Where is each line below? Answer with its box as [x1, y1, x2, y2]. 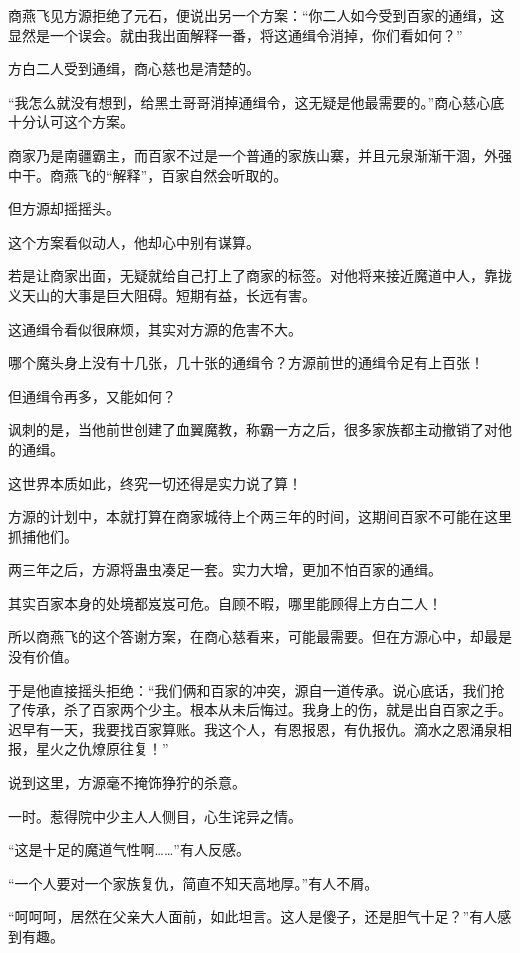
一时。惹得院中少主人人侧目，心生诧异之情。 [8, 805, 302, 826]
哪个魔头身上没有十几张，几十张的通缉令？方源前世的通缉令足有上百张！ [8, 352, 484, 373]
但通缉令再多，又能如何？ [8, 385, 176, 406]
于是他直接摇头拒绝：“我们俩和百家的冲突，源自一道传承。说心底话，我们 [8, 679, 491, 700]
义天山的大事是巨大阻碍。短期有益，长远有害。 [8, 284, 316, 305]
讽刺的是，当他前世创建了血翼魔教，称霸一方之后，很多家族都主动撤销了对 [8, 419, 498, 440]
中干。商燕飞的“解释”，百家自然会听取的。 [8, 164, 288, 185]
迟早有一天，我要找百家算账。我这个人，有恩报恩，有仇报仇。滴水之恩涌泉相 [8, 718, 512, 739]
